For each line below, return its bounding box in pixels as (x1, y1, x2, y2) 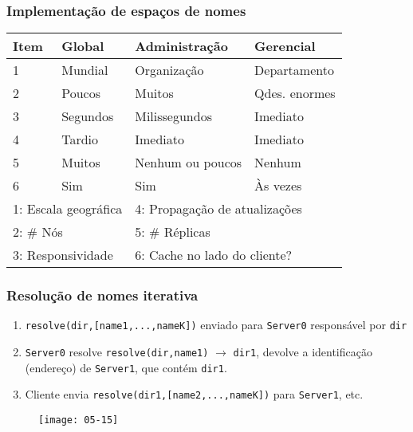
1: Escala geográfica (13, 199, 123, 218)
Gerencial (254, 37, 316, 56)
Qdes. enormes (254, 84, 336, 103)
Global (61, 37, 104, 56)
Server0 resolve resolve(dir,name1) (25, 344, 209, 360)
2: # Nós (13, 222, 63, 242)
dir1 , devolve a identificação (233, 344, 372, 360)
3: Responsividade (13, 245, 113, 265)
